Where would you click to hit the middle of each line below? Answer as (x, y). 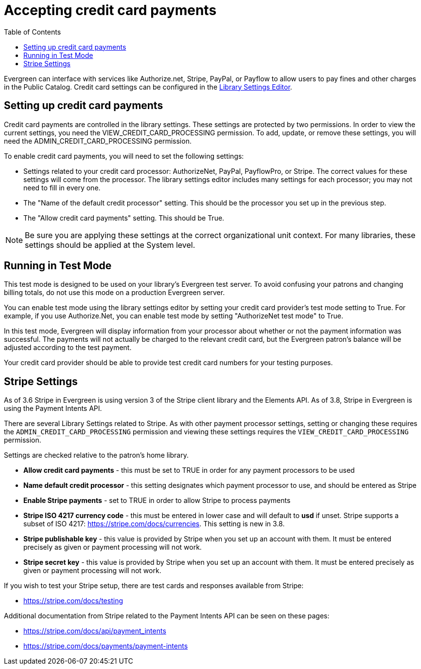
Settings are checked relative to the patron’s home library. (96, 455)
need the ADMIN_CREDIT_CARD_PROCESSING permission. (98, 141)
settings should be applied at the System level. (110, 245)
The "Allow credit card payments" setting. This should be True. (124, 218)
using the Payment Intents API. (53, 409)
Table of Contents (33, 32)
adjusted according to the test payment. (68, 348)
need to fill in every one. (62, 187)
